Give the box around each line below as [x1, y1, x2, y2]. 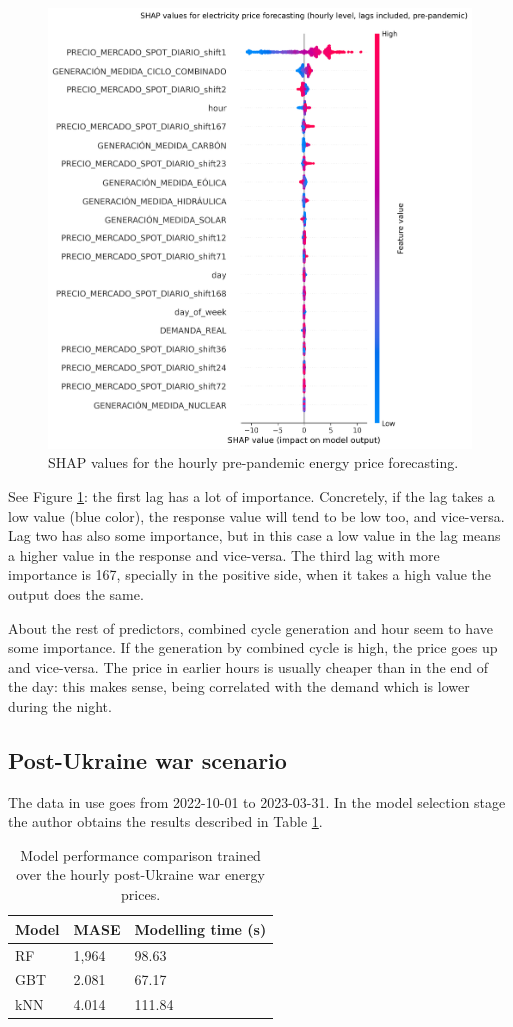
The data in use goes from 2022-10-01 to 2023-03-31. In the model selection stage [8, 791, 506, 812]
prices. [121, 884, 161, 905]
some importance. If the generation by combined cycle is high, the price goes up [8, 637, 498, 658]
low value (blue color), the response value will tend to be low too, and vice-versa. [8, 505, 505, 526]
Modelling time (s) [134, 918, 267, 939]
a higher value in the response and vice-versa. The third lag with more [8, 544, 440, 565]
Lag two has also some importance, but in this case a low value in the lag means [8, 525, 501, 546]
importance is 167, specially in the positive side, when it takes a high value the [8, 564, 492, 585]
